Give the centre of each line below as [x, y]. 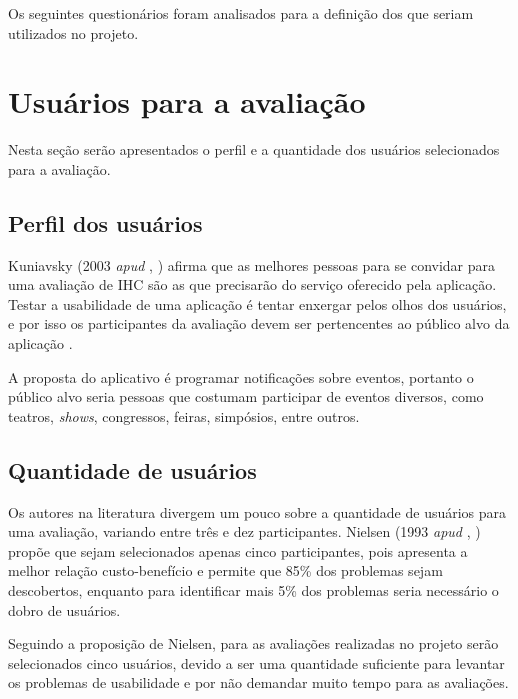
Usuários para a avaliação [187, 101]
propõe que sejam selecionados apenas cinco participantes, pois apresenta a [238, 550]
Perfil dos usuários [105, 222]
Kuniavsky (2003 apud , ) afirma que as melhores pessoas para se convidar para [252, 264]
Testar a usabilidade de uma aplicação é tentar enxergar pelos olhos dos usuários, [257, 303]
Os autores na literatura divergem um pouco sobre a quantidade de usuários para [257, 511]
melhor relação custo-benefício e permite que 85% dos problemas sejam [225, 570]
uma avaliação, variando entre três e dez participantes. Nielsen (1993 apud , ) [244, 531]
